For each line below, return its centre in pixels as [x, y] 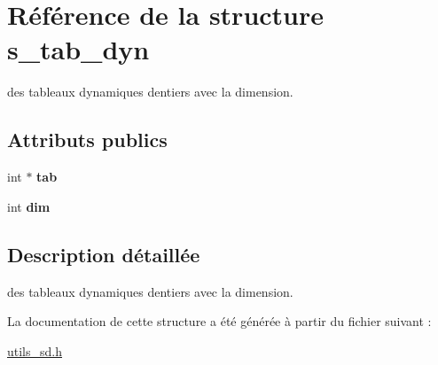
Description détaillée [104, 254]
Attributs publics [87, 140]
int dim [29, 206]
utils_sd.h [35, 350]
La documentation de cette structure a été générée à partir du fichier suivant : [219, 321]
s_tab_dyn [78, 49]
